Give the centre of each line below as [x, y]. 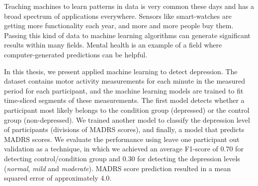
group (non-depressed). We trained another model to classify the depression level [127, 119]
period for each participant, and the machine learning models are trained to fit [124, 90]
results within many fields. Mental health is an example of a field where [113, 45]
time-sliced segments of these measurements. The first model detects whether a [124, 100]
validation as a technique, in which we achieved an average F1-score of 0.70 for [124, 149]
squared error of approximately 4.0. [58, 178]
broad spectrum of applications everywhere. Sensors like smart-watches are [118, 16]
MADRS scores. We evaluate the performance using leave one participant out [122, 139]
